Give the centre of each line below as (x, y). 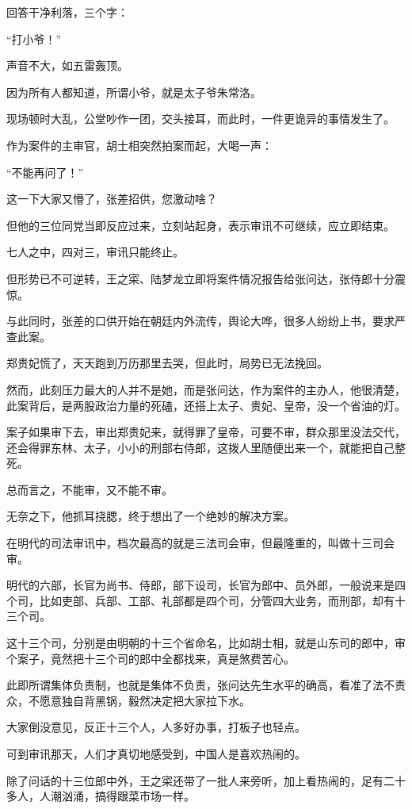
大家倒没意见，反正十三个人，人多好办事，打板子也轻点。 (156, 727)
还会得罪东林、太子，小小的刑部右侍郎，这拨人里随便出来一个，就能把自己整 (206, 447)
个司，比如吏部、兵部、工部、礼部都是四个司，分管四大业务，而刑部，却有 (200, 600)
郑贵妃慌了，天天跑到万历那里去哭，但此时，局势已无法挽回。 (167, 363)
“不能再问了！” (45, 172)
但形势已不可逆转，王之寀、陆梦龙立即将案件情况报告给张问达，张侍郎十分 (200, 278)
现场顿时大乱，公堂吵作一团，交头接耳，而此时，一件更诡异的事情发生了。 (200, 119)
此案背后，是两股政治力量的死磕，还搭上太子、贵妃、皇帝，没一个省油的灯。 (206, 405)
